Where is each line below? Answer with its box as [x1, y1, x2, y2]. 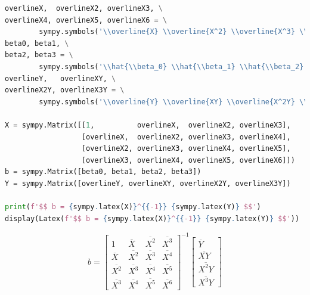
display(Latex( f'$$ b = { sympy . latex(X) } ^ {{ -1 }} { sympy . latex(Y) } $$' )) [5, 214, 300, 223]
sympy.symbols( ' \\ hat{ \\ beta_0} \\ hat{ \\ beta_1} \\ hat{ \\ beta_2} [39, 62, 304, 71]
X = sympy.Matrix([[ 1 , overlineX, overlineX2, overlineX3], [5, 120, 291, 129]
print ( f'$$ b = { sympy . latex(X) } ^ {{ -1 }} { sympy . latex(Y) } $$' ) [5, 203, 261, 212]
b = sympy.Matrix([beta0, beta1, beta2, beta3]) [5, 167, 201, 176]
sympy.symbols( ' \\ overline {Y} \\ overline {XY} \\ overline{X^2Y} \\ [39, 97, 308, 106]
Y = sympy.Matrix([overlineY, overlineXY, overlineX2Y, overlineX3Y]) [5, 179, 291, 188]
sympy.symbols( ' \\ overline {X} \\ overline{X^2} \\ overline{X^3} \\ [39, 27, 308, 36]
